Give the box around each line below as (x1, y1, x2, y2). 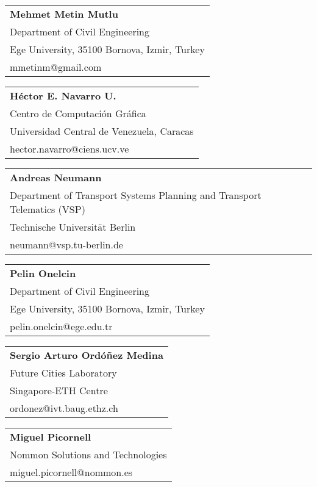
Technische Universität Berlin (10, 220, 136, 234)
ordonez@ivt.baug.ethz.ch (10, 401, 118, 415)
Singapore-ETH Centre (10, 383, 108, 397)
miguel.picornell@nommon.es (10, 465, 133, 479)
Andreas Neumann (10, 170, 102, 184)
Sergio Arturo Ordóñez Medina (10, 348, 163, 362)
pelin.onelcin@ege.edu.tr (10, 319, 113, 333)
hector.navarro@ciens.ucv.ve (10, 142, 129, 156)
